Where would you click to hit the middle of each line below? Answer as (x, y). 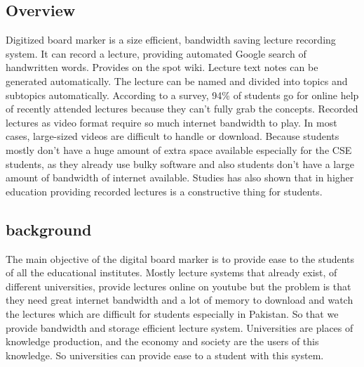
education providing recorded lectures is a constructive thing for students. (164, 191)
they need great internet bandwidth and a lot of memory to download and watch (180, 300)
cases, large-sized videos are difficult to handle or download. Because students (173, 136)
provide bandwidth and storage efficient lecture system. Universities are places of (180, 327)
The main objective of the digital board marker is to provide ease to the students (180, 258)
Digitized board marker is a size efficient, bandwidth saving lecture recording (171, 40)
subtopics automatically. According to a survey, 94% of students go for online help (182, 95)
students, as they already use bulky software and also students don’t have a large (180, 163)
